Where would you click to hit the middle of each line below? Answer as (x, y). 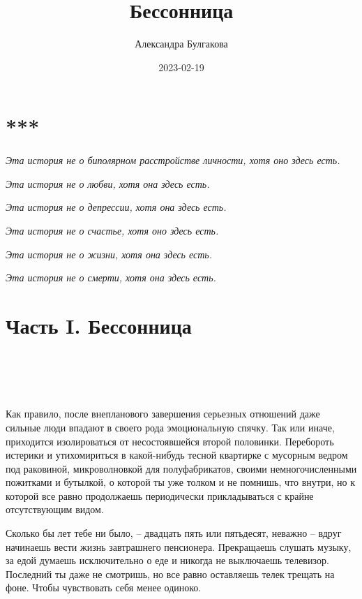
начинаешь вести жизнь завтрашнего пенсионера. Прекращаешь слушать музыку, (179, 546)
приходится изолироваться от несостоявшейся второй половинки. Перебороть (170, 441)
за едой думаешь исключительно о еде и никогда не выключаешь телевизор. (167, 560)
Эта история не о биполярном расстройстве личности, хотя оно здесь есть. (173, 160)
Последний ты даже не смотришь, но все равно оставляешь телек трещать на (170, 574)
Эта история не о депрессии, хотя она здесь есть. (116, 207)
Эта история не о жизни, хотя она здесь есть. (109, 254)
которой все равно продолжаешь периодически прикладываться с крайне (160, 495)
